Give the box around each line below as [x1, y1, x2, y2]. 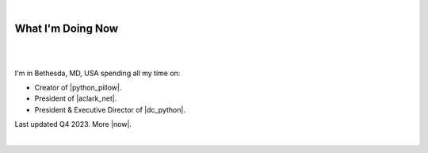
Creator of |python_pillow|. [34, 83, 122, 93]
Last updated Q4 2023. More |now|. [14, 120, 132, 129]
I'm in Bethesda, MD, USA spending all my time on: [14, 68, 181, 78]
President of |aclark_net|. [34, 94, 117, 103]
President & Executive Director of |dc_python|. [34, 105, 186, 114]
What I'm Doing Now [14, 21, 119, 35]
